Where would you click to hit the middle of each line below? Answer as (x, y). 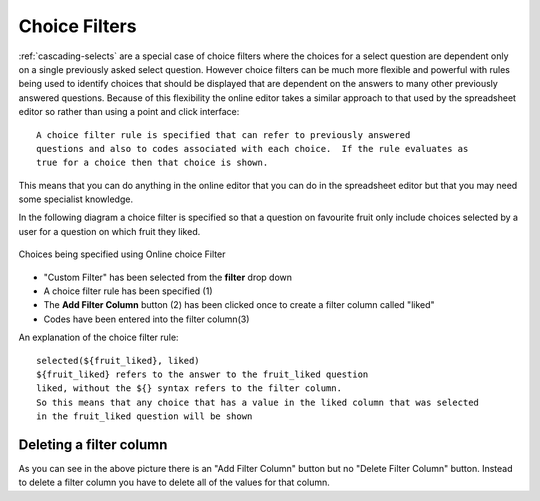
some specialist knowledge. (76, 199)
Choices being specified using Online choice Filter (122, 254)
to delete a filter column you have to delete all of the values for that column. (174, 482)
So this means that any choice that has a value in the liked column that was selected (258, 402)
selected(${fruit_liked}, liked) (118, 360)
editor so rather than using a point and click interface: (129, 112)
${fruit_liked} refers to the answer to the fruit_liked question (202, 374)
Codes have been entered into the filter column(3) (146, 319)
